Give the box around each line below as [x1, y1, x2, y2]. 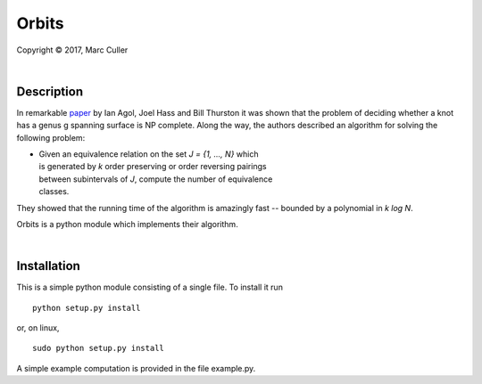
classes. [38, 186, 70, 197]
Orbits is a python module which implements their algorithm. [16, 218, 238, 229]
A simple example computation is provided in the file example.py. [16, 363, 256, 373]
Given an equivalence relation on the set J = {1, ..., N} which [38, 149, 259, 159]
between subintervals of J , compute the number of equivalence [38, 174, 273, 184]
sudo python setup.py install [32, 343, 165, 354]
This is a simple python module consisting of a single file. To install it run [16, 282, 283, 293]
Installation [16, 258, 80, 274]
